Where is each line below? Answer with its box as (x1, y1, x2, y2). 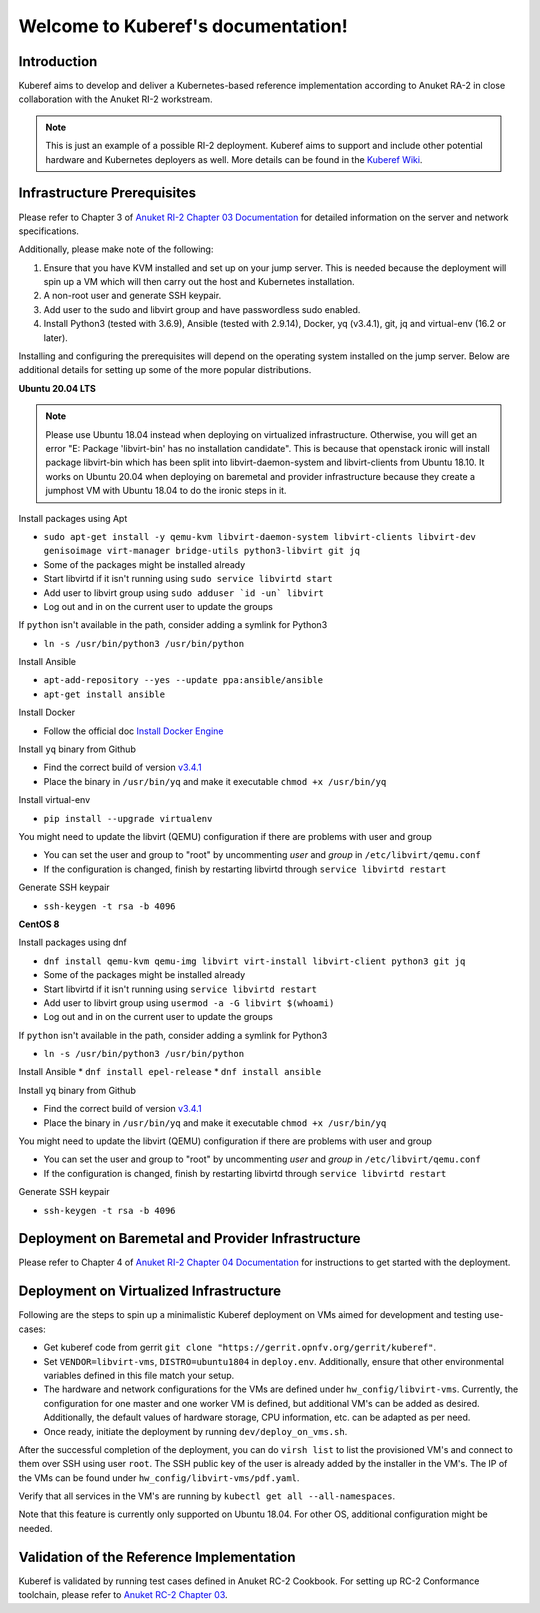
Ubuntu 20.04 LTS (18, 382, 97, 394)
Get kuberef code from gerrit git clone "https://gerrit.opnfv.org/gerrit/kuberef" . (43, 1341, 437, 1354)
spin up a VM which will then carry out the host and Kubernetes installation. (43, 276, 355, 288)
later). (43, 331, 69, 344)
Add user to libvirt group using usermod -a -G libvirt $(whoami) (43, 996, 335, 1009)
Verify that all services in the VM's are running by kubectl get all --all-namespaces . (18, 1490, 396, 1502)
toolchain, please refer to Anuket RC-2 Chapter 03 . (18, 1589, 229, 1601)
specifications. (18, 225, 80, 237)
